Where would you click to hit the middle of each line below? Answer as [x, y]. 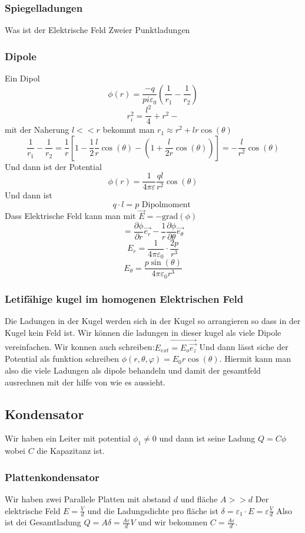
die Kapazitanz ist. [71, 451]
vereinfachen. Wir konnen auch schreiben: [80, 347]
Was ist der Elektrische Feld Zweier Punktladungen [97, 30]
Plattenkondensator [52, 477]
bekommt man [129, 130]
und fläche [199, 498]
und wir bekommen [173, 522]
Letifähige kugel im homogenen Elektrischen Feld [124, 298]
